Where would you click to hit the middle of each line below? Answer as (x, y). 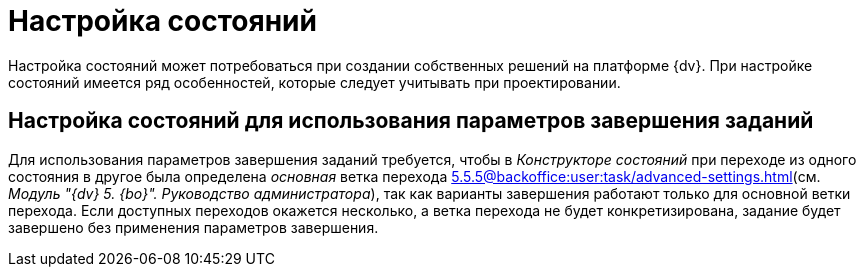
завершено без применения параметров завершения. (193, 227)
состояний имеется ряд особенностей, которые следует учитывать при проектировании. (314, 82)
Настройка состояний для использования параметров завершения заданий (411, 121)
